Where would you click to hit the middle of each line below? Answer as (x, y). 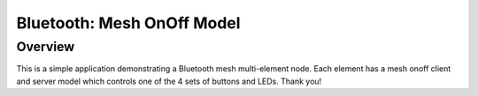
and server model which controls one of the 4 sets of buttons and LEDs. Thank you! (169, 81)
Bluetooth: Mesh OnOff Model (128, 23)
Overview (46, 47)
